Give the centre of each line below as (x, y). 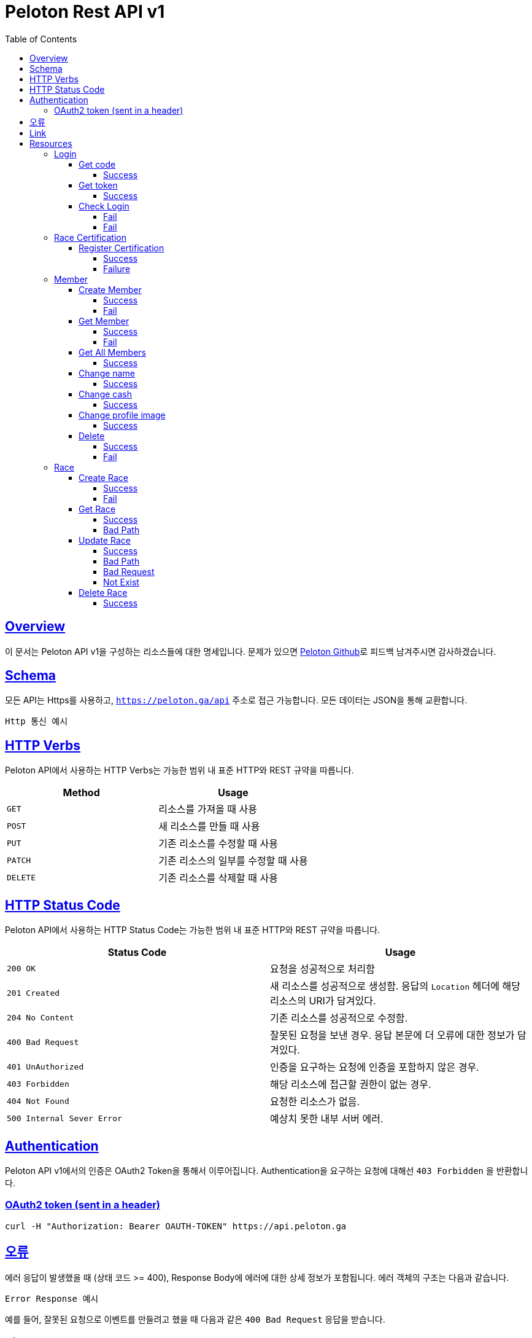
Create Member (110, 289)
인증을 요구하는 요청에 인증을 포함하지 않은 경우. (375, 1067)
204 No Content (40, 1017)
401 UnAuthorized (45, 1066)
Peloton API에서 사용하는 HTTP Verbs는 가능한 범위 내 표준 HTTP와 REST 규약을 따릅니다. (179, 770)
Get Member (104, 321)
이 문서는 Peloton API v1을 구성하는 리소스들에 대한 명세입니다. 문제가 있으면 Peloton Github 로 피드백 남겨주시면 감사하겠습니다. (251, 651)
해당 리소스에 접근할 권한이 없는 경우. (351, 1085)
